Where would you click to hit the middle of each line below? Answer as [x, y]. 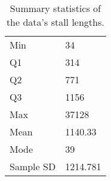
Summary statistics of [55, 8]
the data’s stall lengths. [55, 22]
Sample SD [33, 166]
